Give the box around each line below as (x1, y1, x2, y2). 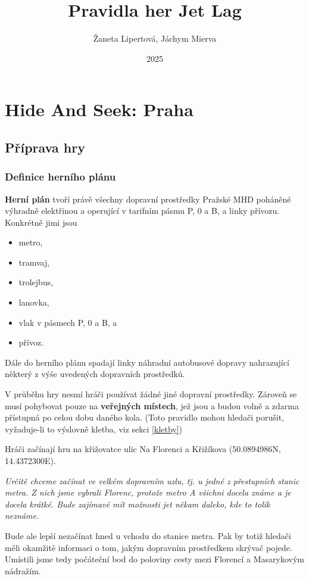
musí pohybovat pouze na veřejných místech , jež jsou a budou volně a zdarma (5, 399, 299, 412)
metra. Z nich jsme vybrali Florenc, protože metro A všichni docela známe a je (5, 486, 291, 499)
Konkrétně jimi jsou (5, 216, 77, 228)
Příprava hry (5, 138, 85, 156)
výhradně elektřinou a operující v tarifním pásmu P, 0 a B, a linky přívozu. (5, 204, 280, 217)
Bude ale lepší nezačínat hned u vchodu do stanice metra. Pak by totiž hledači (5, 529, 291, 541)
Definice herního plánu (5, 169, 116, 184)
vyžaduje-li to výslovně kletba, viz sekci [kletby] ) (5, 422, 183, 435)
